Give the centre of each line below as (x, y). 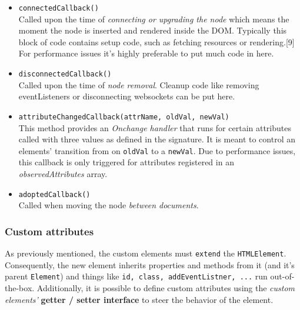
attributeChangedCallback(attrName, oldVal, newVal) (124, 117)
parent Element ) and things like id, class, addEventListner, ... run (136, 276)
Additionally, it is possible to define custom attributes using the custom (166, 287)
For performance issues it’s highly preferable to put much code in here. (146, 53)
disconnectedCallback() (65, 74)
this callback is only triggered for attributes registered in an (126, 162)
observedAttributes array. (63, 173)
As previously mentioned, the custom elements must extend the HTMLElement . (146, 253)
